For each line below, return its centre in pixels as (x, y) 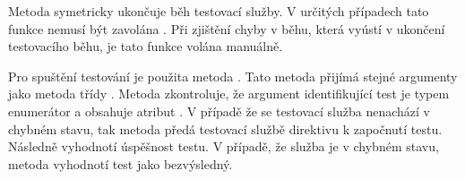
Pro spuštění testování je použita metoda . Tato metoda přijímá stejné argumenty (233, 76)
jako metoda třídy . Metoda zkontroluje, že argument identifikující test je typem (229, 94)
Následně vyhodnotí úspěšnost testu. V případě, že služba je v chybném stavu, (224, 146)
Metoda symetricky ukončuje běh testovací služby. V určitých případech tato (219, 11)
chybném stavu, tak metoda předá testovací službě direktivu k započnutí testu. (225, 128)
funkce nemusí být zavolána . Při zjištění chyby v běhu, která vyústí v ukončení (227, 28)
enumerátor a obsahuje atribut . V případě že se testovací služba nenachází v (219, 111)
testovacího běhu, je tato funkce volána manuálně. (146, 46)
